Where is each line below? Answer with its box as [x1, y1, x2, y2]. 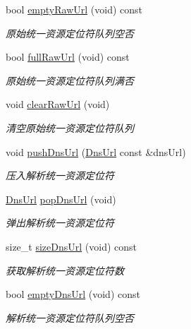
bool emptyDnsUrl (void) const [6, 287, 140, 301]
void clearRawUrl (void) [6, 97, 110, 112]
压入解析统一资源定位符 [6, 168, 114, 183]
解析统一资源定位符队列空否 [6, 310, 134, 325]
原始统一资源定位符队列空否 [6, 25, 134, 40]
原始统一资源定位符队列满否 [6, 73, 134, 88]
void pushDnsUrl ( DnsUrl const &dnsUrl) [6, 144, 186, 159]
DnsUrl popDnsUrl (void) [6, 191, 116, 206]
